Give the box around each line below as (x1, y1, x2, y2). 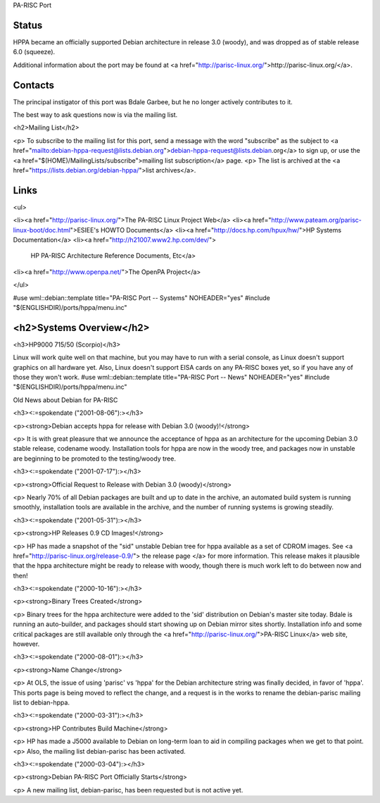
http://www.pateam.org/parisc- (271, 216, 362, 225)
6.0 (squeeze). (13, 48, 56, 56)
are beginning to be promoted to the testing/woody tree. (13, 454, 176, 463)
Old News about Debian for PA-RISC (13, 395, 118, 404)
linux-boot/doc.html (13, 225, 70, 234)
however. (13, 640, 40, 648)
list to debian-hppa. (13, 698, 70, 706)
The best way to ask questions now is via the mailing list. (13, 110, 178, 119)
